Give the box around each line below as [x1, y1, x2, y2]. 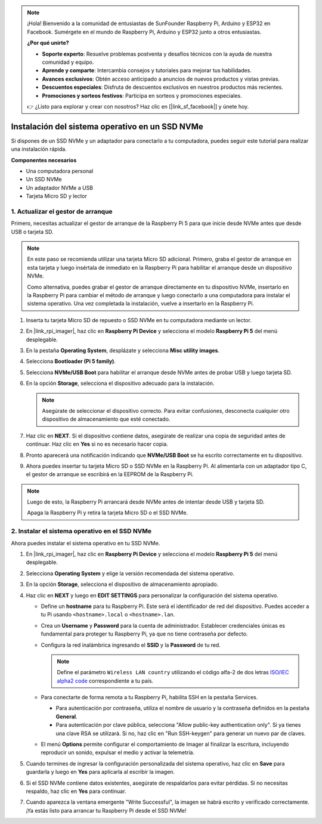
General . [55, 713, 78, 720]
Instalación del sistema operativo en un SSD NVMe [11, 121, 204, 131]
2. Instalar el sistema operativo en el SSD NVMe [11, 527, 152, 535]
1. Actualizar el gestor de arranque [11, 207, 113, 215]
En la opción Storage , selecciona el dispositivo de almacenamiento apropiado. [26, 581, 219, 588]
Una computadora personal [26, 167, 94, 174]
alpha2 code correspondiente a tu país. [57, 677, 154, 684]
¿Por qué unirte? [27, 39, 69, 47]
